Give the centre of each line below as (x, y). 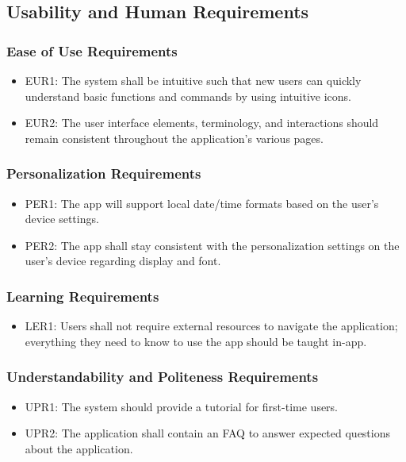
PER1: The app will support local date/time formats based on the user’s (202, 203)
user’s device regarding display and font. (123, 261)
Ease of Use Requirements (92, 50)
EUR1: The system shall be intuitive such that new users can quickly (193, 80)
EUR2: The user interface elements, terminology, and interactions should (202, 123)
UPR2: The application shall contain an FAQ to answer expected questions (208, 433)
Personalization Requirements (104, 173)
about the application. (79, 448)
